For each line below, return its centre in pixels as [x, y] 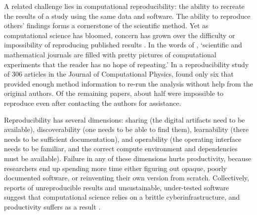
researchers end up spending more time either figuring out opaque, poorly [115, 168]
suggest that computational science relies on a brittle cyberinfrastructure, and [122, 197]
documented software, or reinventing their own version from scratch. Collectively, [127, 178]
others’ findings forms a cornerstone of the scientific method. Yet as [106, 25]
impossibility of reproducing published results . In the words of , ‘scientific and [123, 45]
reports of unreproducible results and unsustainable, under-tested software [117, 187]
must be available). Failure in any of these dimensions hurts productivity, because [128, 158]
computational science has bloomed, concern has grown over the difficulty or [120, 35]
